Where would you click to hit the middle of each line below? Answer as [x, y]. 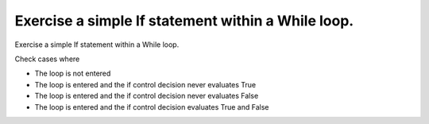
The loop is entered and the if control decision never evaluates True [145, 84]
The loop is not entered [73, 74]
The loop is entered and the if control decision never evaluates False [147, 96]
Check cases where [47, 59]
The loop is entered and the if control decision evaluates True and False [152, 107]
